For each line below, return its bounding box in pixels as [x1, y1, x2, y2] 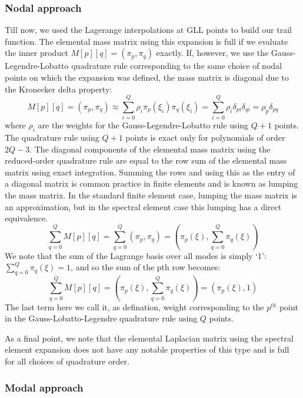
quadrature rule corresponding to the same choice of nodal [71, 59, 282, 72]
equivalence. [5, 212, 48, 224]
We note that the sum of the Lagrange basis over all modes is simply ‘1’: [5, 249, 267, 261]
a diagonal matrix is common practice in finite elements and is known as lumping [5, 177, 298, 190]
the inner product [5, 47, 68, 59]
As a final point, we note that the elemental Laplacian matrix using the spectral [5, 331, 294, 344]
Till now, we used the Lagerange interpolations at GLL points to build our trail [5, 24, 292, 36]
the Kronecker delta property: [5, 82, 112, 95]
